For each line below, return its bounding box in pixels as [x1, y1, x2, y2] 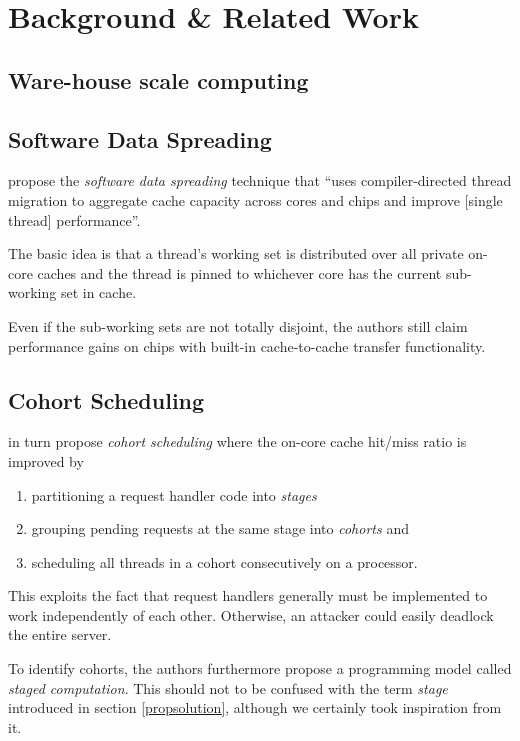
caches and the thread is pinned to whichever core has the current [37, 262, 442, 283]
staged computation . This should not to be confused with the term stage [8, 677, 448, 698]
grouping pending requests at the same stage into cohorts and [31, 518, 409, 539]
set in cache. [60, 282, 137, 303]
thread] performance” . [8, 209, 141, 230]
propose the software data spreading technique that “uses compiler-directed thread [8, 170, 512, 191]
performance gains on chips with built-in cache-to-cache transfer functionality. [8, 335, 486, 356]
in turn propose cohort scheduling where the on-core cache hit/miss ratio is [8, 431, 467, 452]
